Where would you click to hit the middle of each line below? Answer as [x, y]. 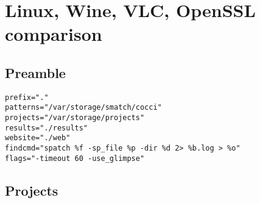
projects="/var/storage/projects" [75, 118]
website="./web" [38, 138]
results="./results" [47, 128]
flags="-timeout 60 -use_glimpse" [75, 158]
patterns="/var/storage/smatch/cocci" [83, 108]
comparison [54, 34]
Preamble [35, 72]
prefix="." [27, 97]
